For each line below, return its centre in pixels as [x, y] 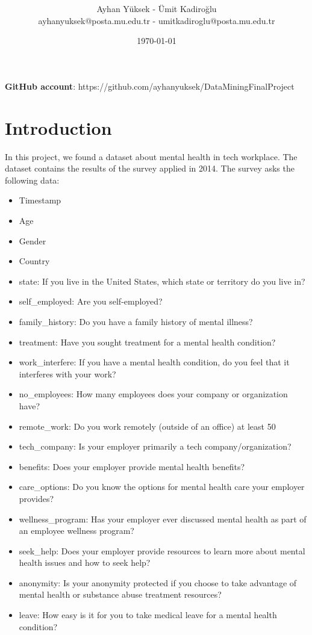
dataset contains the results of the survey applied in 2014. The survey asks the [150, 168]
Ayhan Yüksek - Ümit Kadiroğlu [157, 9]
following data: [32, 180]
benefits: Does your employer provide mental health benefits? [132, 466]
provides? [36, 498]
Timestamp [40, 200]
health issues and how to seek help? [85, 562]
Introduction [58, 127]
